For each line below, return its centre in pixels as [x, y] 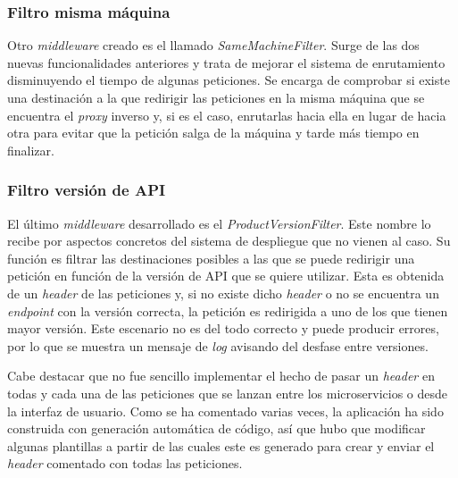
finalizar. [31, 150]
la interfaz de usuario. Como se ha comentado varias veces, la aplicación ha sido [225, 411]
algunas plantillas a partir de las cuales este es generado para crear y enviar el [221, 445]
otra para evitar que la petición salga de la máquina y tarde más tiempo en [213, 133]
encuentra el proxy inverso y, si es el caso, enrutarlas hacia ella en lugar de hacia [227, 115]
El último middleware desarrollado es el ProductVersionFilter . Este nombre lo [219, 223]
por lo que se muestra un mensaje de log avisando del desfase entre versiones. [218, 345]
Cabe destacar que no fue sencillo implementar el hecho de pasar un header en [221, 376]
